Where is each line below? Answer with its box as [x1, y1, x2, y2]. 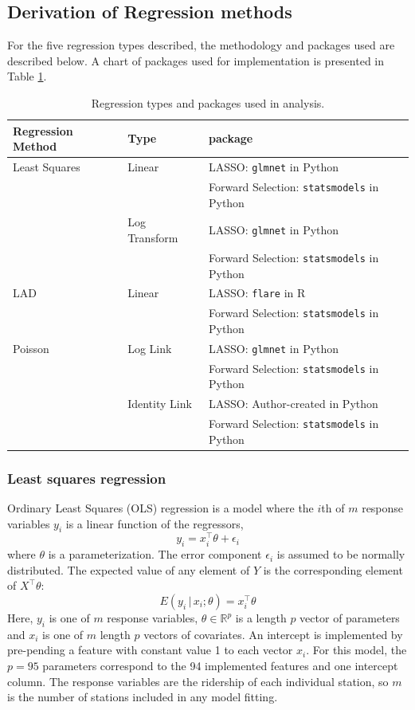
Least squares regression [7, 468, 166, 488]
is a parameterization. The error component [48, 546, 262, 563]
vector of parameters [300, 610, 400, 626]
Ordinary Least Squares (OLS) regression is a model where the [7, 499, 314, 516]
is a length [235, 610, 287, 626]
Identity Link [127, 395, 192, 412]
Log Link [127, 339, 172, 356]
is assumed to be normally [276, 546, 405, 563]
